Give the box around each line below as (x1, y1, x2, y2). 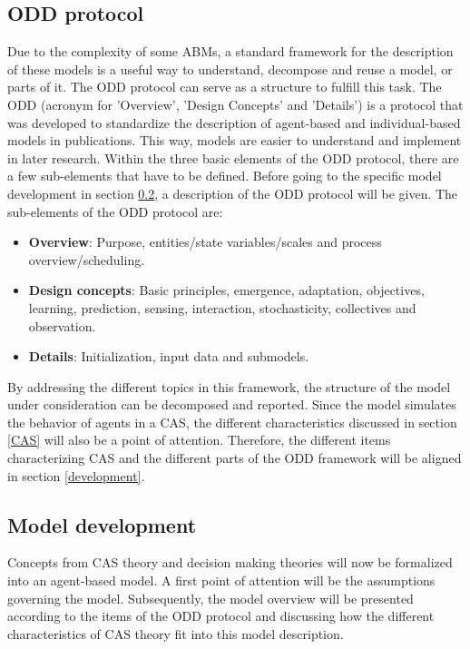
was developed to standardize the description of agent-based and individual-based (7, 113, 461, 132)
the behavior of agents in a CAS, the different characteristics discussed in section (7, 412, 457, 431)
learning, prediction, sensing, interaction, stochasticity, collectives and (28, 298, 416, 317)
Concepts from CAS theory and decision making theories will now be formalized (7, 553, 453, 572)
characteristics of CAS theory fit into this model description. (7, 624, 344, 643)
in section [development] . (7, 466, 145, 485)
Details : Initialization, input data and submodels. (28, 347, 309, 366)
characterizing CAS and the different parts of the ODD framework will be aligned (7, 448, 462, 467)
